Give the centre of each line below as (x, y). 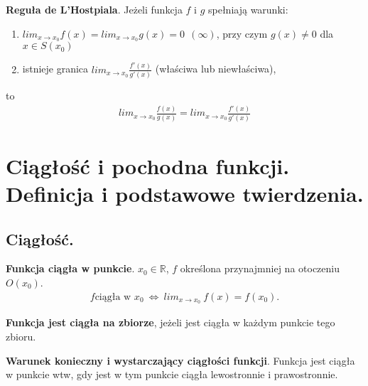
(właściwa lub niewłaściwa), (216, 69)
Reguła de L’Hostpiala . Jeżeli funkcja (94, 9)
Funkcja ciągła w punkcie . (70, 268)
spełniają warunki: (248, 9)
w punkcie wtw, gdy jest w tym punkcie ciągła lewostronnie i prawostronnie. (172, 374)
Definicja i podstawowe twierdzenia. (185, 193)
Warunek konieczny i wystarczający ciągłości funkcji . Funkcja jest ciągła (180, 360)
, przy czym (242, 33)
